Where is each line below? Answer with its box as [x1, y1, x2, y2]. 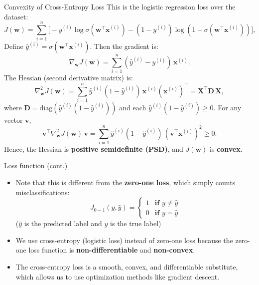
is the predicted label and [24, 218, 102, 229]
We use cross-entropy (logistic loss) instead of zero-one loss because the [15, 235, 233, 245]
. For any [213, 102, 242, 113]
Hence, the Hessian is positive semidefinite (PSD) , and [4, 143, 183, 154]
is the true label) [110, 218, 161, 229]
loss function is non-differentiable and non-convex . [28, 245, 195, 255]
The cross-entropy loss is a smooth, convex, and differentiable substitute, [15, 262, 238, 272]
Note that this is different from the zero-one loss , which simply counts [15, 177, 236, 188]
